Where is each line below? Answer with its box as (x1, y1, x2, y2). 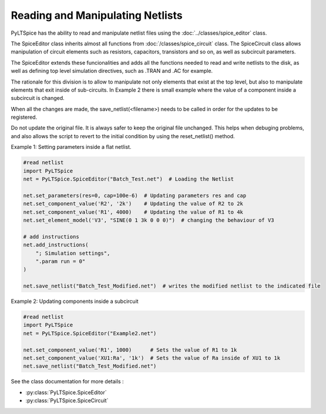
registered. (11, 113, 38, 121)
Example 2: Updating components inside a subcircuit (11, 298, 139, 305)
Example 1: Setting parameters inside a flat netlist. (11, 143, 132, 151)
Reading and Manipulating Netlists (11, 9, 183, 22)
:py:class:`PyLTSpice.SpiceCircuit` (25, 397, 109, 404)
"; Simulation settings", (35, 250, 110, 256)
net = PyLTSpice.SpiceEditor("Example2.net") (23, 330, 157, 336)
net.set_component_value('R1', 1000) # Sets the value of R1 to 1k (23, 346, 237, 353)
